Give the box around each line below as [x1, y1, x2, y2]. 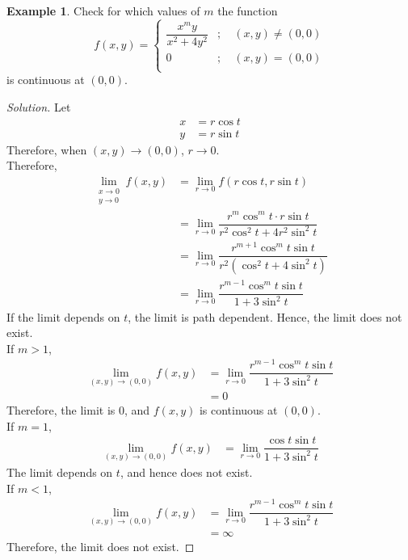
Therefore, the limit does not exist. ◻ [6, 538, 195, 555]
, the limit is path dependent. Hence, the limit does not [128, 308, 402, 325]
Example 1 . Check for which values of [6, 2, 200, 19]
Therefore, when [6, 141, 87, 158]
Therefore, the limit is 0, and [6, 402, 150, 419]
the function [217, 2, 278, 19]
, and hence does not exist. [120, 464, 253, 481]
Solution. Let [6, 98, 71, 115]
